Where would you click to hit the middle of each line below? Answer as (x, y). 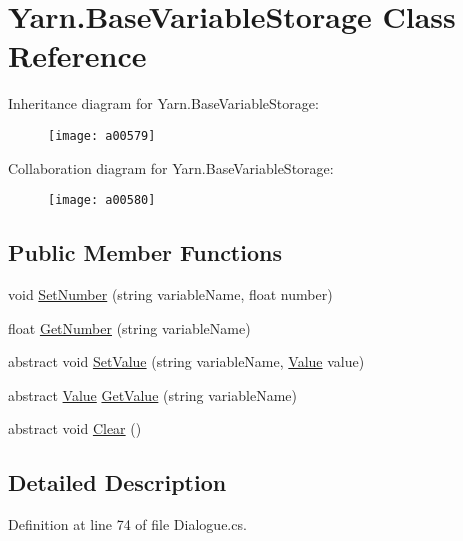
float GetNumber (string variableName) (129, 327)
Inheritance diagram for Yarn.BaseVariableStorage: (163, 103)
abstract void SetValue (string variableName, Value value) (186, 361)
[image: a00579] (102, 135)
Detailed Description (117, 482)
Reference (77, 55)
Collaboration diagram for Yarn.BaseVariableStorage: (171, 167)
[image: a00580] (102, 200)
